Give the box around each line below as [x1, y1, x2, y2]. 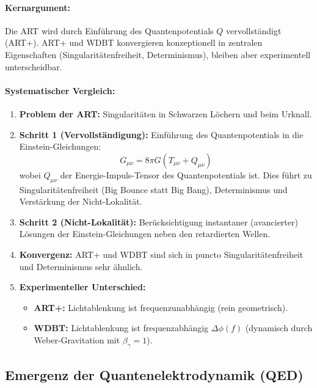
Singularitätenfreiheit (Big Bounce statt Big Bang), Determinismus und [19, 183, 288, 196]
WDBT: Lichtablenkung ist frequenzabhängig [34, 321, 209, 334]
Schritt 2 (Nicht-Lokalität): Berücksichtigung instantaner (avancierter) [19, 215, 298, 228]
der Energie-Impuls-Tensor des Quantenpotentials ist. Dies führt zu [60, 168, 312, 181]
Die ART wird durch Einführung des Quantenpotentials [5, 24, 214, 37]
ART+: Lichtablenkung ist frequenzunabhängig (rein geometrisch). [34, 301, 288, 313]
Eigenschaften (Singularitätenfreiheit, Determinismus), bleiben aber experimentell [5, 48, 311, 60]
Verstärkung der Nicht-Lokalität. [19, 195, 142, 208]
